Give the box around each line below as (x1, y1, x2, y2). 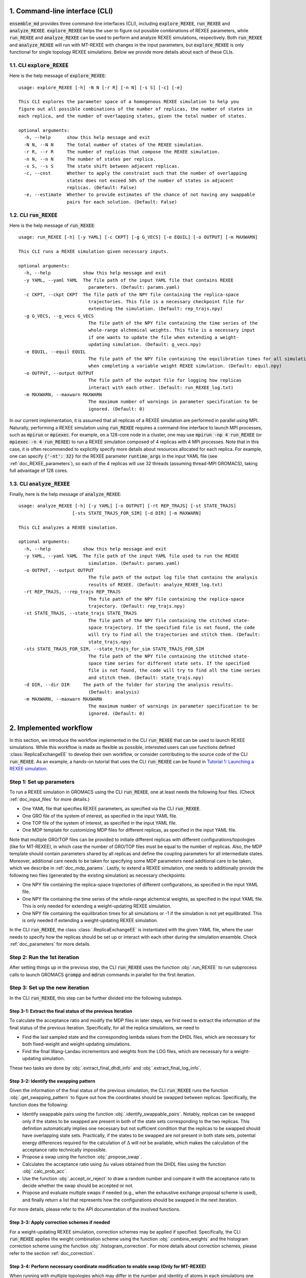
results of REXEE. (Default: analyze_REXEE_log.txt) (88, 582, 223, 587)
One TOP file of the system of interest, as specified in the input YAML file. (22, 819, 177, 826)
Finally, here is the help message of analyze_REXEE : (9, 491, 122, 497)
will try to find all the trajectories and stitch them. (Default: (88, 632, 261, 637)
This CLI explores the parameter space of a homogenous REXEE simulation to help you (18, 99, 239, 105)
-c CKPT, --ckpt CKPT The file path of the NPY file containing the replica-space (23, 291, 239, 298)
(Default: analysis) (88, 689, 140, 695)
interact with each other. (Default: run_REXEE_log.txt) (88, 384, 234, 391)
